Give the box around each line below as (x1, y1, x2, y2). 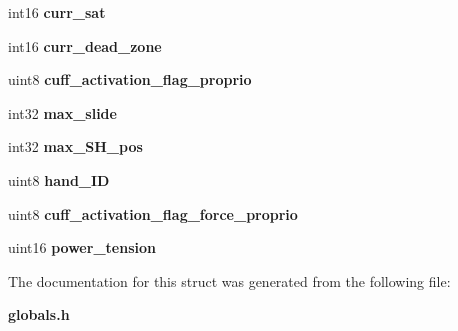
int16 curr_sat (8, 2, 106, 22)
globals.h (8, 304, 70, 325)
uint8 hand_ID (8, 169, 110, 190)
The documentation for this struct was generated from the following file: (8, 270, 451, 291)
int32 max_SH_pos (8, 136, 143, 157)
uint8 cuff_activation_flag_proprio (8, 69, 252, 90)
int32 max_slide (8, 102, 117, 123)
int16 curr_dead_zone (8, 35, 162, 56)
